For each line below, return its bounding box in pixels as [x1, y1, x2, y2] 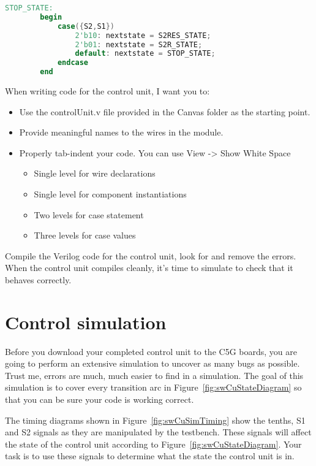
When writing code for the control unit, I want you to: [5, 85, 210, 97]
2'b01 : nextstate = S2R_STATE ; [75, 40, 203, 49]
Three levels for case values [34, 229, 136, 242]
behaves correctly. [5, 273, 72, 286]
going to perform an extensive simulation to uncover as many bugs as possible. [5, 357, 300, 370]
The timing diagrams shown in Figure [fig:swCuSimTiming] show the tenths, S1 [5, 413, 306, 426]
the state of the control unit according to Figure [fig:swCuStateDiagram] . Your [5, 437, 302, 450]
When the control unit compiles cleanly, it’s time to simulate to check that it [5, 261, 293, 274]
